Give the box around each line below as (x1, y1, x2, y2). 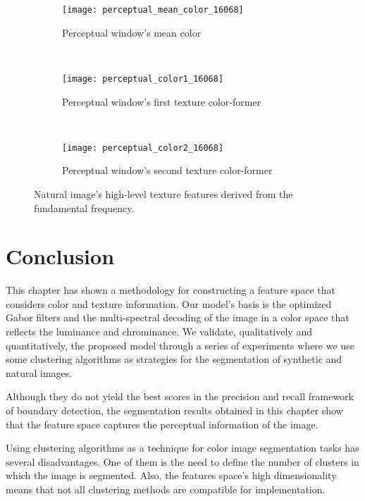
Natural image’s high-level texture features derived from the (34, 186, 293, 201)
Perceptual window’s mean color (62, 25, 202, 39)
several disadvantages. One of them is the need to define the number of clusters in (6, 454, 359, 469)
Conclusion (6, 242, 115, 271)
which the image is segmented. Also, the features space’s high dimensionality (6, 468, 337, 483)
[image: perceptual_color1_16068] (62, 73, 224, 84)
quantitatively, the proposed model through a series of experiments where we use (6, 338, 354, 352)
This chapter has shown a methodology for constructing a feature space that (6, 283, 335, 297)
